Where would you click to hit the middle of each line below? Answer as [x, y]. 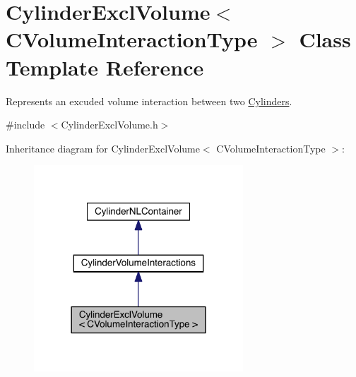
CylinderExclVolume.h [109, 125]
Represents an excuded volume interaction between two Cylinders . [149, 101]
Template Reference [105, 67]
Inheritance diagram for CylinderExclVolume [103, 148]
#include [25, 125]
